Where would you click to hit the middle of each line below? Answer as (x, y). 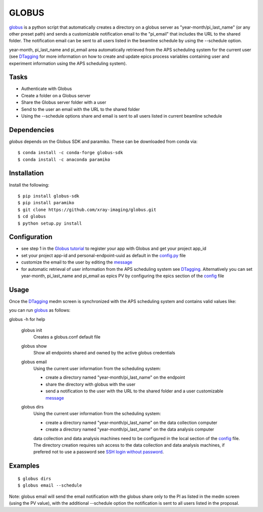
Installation (26, 173)
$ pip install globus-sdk (49, 196)
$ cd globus (32, 217)
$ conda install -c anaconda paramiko (64, 159)
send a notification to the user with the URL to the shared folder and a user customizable (134, 391)
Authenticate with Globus (47, 89)
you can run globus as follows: (40, 310)
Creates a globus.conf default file (67, 337)
